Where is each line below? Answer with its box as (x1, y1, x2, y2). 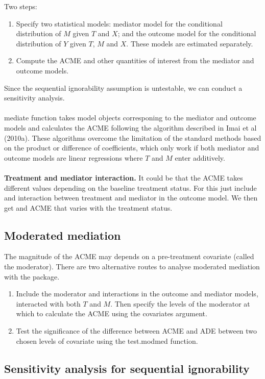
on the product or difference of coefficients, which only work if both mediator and (4, 142, 259, 153)
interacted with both (16, 298, 81, 309)
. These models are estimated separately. (126, 38, 253, 48)
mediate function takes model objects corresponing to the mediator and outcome (4, 112, 256, 123)
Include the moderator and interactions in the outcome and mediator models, (16, 288, 258, 299)
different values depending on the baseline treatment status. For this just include (4, 182, 257, 193)
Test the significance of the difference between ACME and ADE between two (16, 325, 257, 336)
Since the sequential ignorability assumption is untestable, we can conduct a (4, 82, 243, 93)
